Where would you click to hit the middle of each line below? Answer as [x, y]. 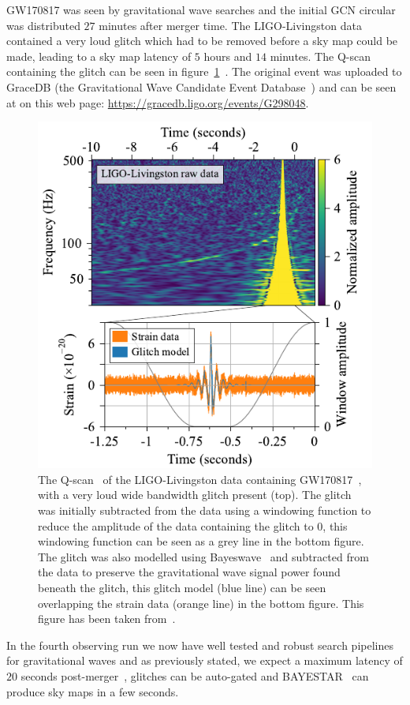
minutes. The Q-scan [320, 56]
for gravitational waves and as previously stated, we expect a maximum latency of [205, 660]
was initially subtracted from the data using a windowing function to [205, 510]
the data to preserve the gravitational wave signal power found [189, 572]
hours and [228, 56]
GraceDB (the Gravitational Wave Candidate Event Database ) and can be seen [201, 86]
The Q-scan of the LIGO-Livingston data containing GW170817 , [200, 479]
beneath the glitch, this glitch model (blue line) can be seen [182, 587]
